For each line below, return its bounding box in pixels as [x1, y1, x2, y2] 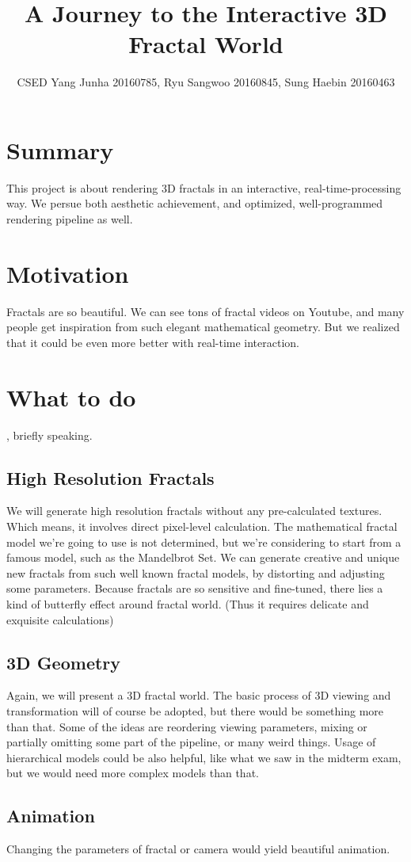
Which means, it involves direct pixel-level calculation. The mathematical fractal [6, 518, 398, 535]
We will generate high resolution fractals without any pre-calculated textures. [6, 502, 382, 519]
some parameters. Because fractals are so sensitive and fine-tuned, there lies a [6, 580, 383, 597]
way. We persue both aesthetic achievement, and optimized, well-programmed [6, 195, 383, 212]
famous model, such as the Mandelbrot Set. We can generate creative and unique [6, 549, 400, 566]
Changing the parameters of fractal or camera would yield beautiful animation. [6, 841, 390, 857]
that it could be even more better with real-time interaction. [6, 334, 299, 350]
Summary [6, 133, 114, 166]
